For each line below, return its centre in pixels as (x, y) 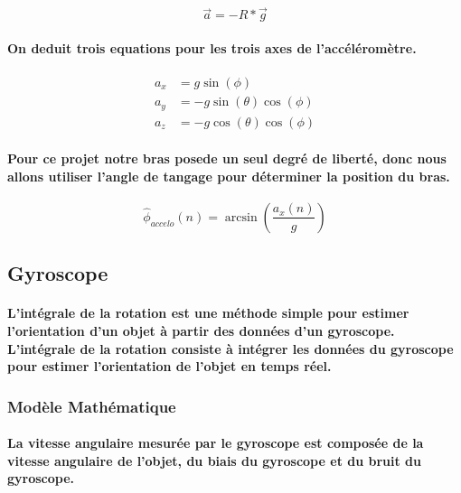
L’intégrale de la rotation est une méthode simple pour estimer (208, 313)
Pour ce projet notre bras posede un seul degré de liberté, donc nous (227, 158)
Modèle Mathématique (92, 406)
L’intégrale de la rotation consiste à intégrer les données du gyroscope (230, 348)
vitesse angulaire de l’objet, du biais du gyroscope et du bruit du (215, 460)
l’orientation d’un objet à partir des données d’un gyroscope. (201, 330)
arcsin (241, 217)
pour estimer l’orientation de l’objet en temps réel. (169, 366)
